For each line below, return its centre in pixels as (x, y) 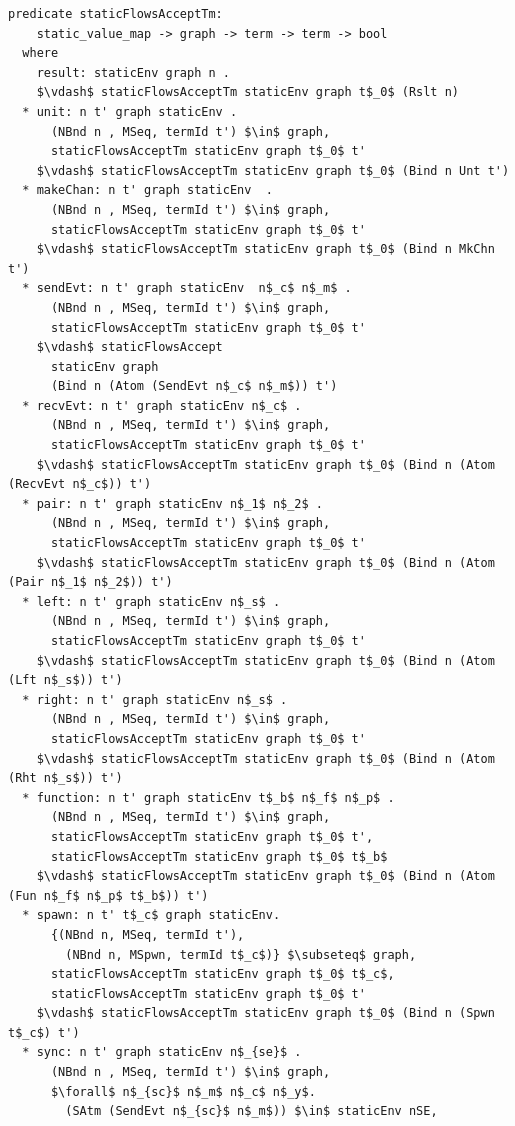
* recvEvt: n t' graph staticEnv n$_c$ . (162, 405)
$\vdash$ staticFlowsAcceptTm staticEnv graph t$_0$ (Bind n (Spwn (265, 1013)
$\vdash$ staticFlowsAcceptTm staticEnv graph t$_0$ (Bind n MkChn (265, 249)
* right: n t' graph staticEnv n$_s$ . (155, 699)
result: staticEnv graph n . (133, 72)
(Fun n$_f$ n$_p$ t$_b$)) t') (108, 895)
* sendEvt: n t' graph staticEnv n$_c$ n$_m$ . (187, 288)
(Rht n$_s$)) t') (65, 778)
